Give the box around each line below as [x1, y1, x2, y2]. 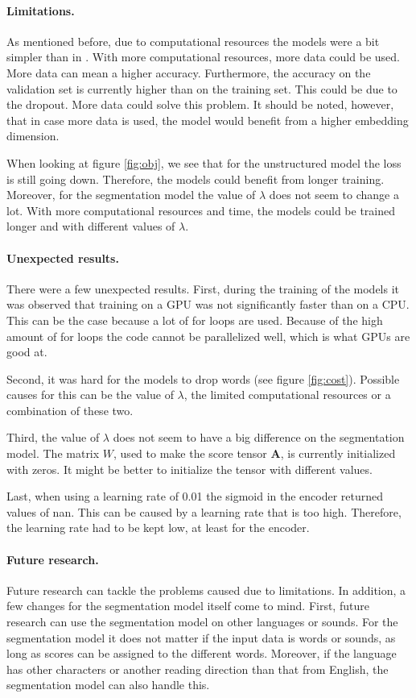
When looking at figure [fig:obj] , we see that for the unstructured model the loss [6, 154, 402, 171]
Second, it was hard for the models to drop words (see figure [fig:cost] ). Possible [6, 370, 400, 387]
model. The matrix [6, 445, 100, 462]
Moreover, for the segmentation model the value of [6, 186, 256, 203]
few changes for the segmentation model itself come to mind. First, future [6, 597, 369, 614]
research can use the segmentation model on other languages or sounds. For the [6, 613, 398, 630]
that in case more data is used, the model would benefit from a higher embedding [6, 111, 409, 128]
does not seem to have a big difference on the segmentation [113, 429, 405, 446]
